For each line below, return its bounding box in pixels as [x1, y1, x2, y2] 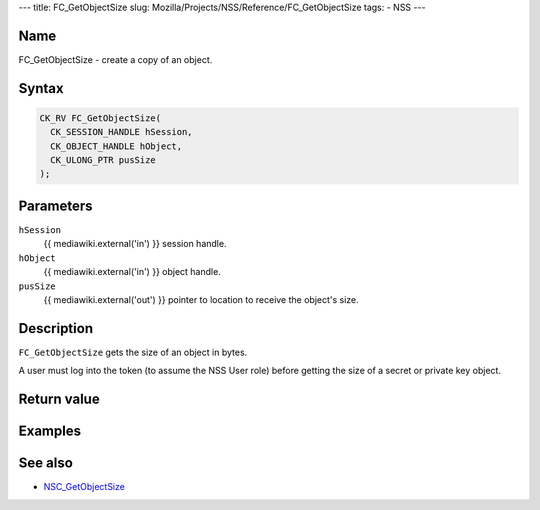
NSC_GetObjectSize [43, 481, 125, 493]
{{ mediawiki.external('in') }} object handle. [43, 266, 222, 278]
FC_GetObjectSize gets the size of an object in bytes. [18, 346, 248, 358]
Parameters [18, 197, 93, 214]
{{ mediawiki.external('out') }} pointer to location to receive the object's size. [43, 293, 359, 305]
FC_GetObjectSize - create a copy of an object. [18, 53, 213, 65]
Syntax [18, 80, 64, 97]
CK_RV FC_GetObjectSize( [39, 112, 162, 124]
